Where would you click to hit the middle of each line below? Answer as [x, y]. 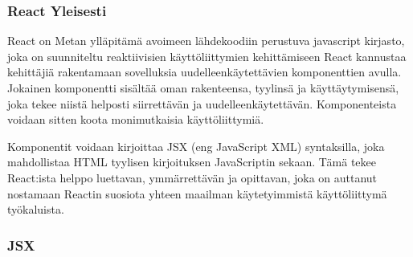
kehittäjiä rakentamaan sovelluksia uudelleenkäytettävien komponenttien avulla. [204, 72]
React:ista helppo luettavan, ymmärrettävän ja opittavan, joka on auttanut [192, 177]
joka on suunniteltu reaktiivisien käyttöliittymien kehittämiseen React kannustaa [207, 56]
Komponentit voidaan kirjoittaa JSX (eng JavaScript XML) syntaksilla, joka [196, 146]
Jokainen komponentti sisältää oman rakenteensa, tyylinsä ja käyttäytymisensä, [203, 88]
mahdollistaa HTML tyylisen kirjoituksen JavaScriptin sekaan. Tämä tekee [192, 162]
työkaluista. [36, 209]
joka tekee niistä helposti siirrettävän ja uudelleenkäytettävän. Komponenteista [202, 103]
